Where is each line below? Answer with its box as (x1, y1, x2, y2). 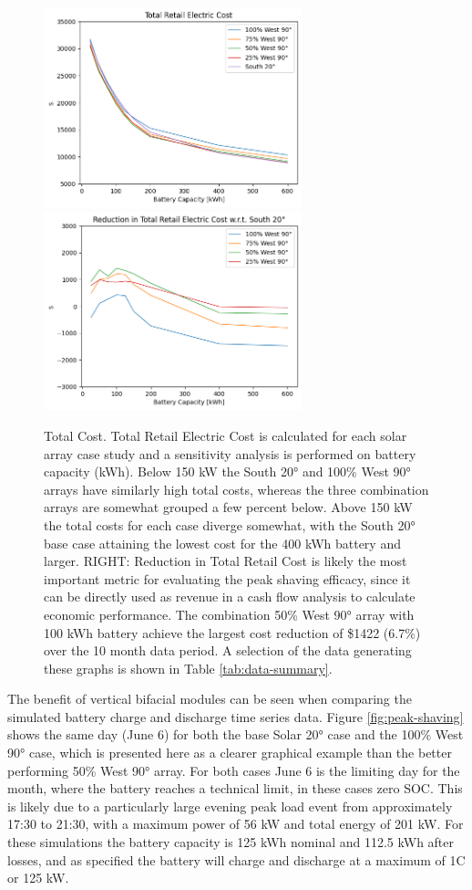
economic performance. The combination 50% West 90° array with (44, 604, 415, 623)
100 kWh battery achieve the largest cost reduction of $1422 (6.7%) (44, 623, 421, 642)
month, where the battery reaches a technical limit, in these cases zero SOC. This (7, 779, 463, 798)
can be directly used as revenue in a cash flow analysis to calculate (44, 587, 416, 606)
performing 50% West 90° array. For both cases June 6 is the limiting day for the (7, 760, 460, 780)
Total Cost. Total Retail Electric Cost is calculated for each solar (44, 425, 407, 445)
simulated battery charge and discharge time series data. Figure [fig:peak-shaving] (7, 707, 464, 726)
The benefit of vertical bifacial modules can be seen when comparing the (7, 689, 412, 708)
